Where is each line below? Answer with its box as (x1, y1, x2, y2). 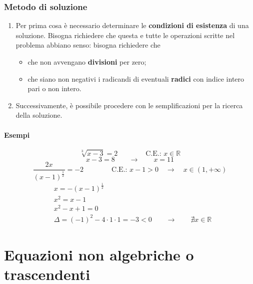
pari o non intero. (27, 83, 81, 94)
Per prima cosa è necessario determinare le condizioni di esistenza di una (15, 20, 249, 31)
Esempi (4, 129, 30, 140)
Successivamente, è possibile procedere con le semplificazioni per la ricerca (15, 100, 243, 110)
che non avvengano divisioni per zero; (27, 57, 146, 67)
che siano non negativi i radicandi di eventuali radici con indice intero (27, 73, 244, 84)
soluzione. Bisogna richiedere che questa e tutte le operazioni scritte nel (15, 30, 235, 40)
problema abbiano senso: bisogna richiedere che (15, 40, 160, 50)
